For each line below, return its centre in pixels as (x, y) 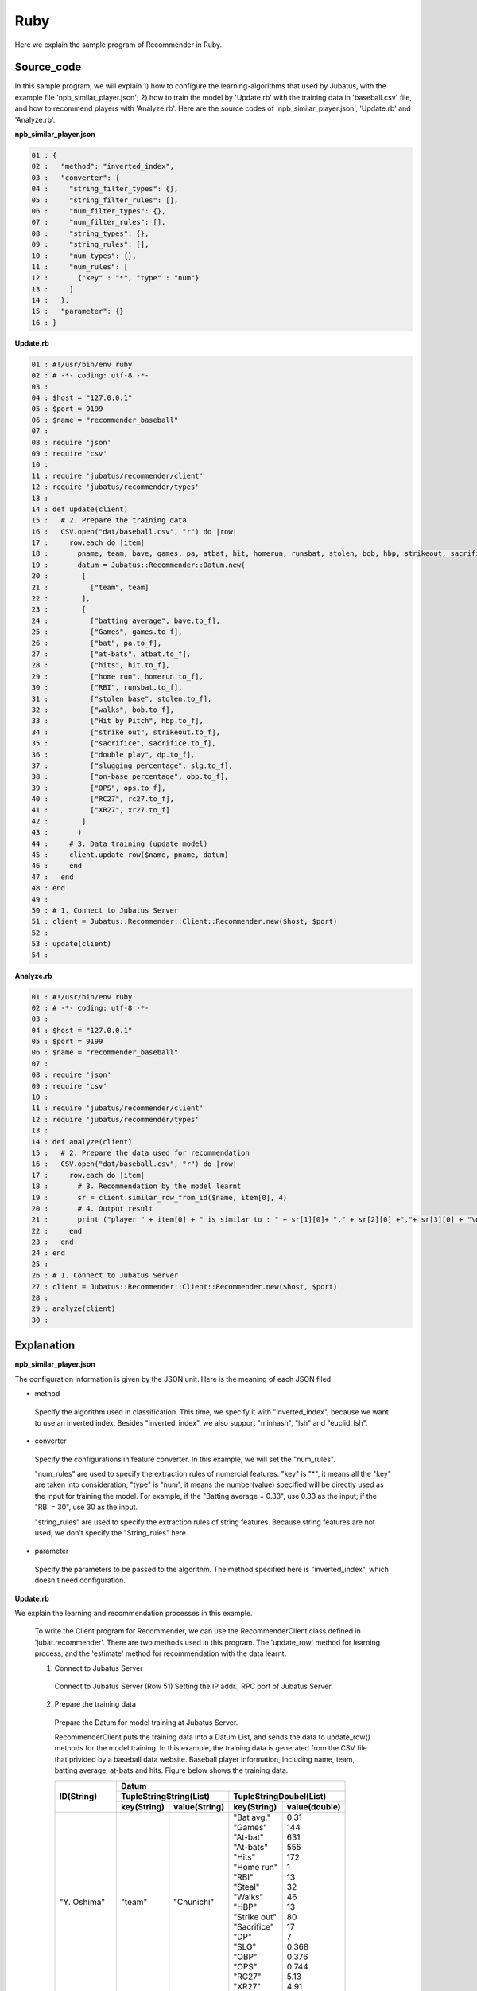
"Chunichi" (194, 1902)
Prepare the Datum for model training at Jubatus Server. (146, 1722)
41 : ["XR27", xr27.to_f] (101, 810)
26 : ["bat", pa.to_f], (97, 643)
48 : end (48, 888)
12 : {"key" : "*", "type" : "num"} (115, 278)
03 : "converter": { (76, 178)
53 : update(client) (71, 944)
